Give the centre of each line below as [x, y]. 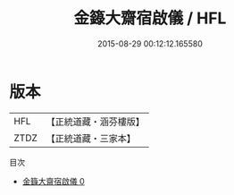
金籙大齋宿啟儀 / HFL [150, 18]
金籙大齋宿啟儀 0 [53, 181]
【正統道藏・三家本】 [91, 138]
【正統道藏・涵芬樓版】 [96, 122]
